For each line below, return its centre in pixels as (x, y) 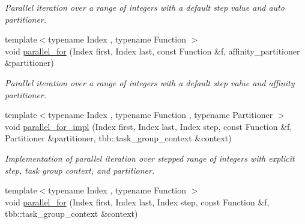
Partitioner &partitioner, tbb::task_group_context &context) (118, 138)
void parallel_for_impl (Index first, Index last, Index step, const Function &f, (149, 126)
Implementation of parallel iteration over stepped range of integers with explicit (150, 158)
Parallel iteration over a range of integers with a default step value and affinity (150, 82)
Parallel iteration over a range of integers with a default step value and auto (145, 7)
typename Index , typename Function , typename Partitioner (161, 115)
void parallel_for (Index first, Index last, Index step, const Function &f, (137, 202)
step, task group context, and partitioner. (80, 170)
